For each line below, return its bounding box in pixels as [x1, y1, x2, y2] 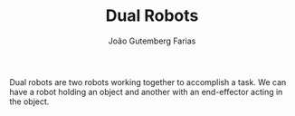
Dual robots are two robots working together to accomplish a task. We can [9, 76, 287, 87]
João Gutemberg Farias [108, 35, 196, 46]
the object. [9, 96, 50, 107]
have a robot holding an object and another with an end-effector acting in [9, 86, 283, 97]
